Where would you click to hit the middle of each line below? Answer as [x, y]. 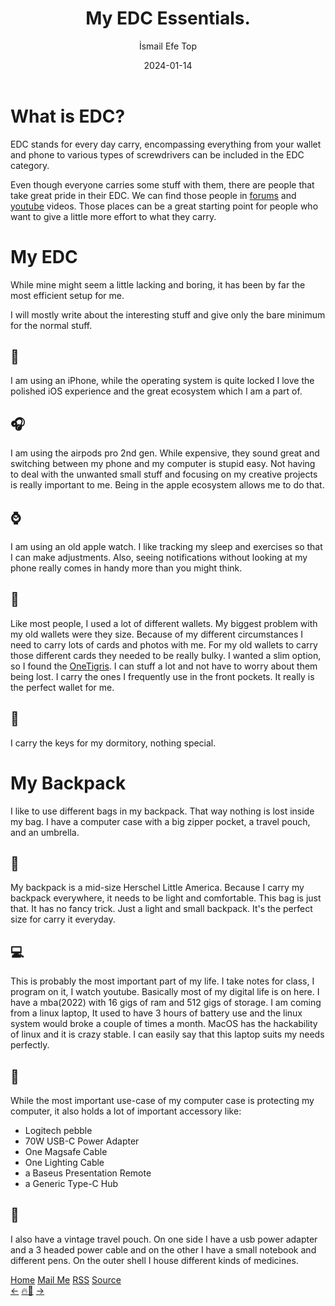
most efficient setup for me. [67, 295]
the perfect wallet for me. [62, 687]
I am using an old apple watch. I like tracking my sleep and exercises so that [166, 547]
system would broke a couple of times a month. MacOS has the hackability [164, 1024]
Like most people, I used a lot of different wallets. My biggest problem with [164, 623]
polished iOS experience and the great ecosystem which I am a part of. [156, 391]
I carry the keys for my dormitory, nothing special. [113, 743]
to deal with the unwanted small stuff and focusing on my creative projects [164, 474]
